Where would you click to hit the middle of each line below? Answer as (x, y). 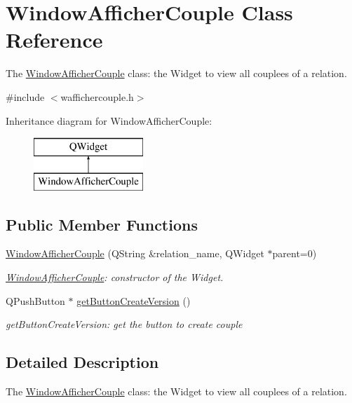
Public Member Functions (102, 224)
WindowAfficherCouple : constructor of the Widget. (115, 277)
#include (25, 96)
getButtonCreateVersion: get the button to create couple (124, 324)
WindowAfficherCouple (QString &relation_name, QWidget (135, 253)
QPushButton (35, 300)
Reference (54, 40)
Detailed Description (82, 362)
